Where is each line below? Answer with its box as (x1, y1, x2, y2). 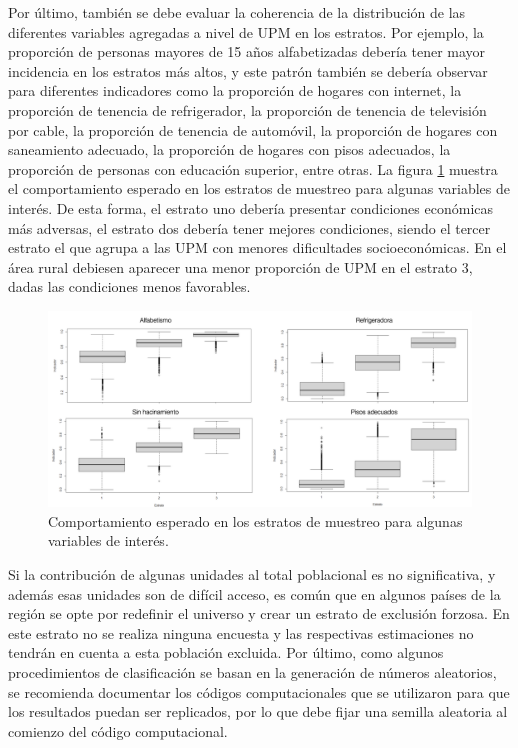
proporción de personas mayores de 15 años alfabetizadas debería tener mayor (8, 41, 486, 62)
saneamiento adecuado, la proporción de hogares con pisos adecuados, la (8, 139, 451, 160)
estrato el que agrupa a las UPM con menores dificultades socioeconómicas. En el (8, 237, 507, 258)
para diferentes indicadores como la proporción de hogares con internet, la (8, 80, 462, 101)
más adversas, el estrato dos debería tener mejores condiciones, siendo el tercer (8, 217, 491, 238)
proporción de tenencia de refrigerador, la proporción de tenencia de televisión (8, 99, 487, 120)
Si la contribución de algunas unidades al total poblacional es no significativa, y (8, 563, 496, 584)
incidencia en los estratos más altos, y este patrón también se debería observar (8, 60, 488, 81)
